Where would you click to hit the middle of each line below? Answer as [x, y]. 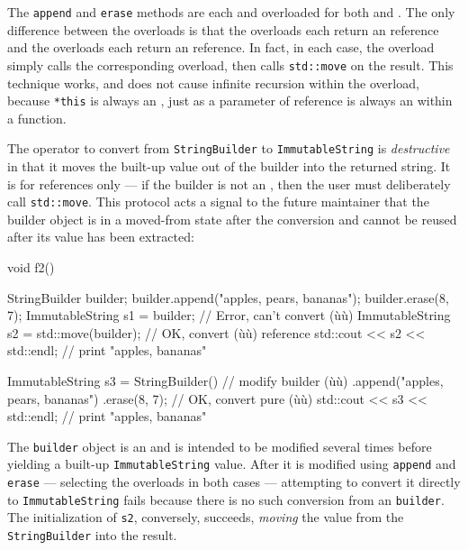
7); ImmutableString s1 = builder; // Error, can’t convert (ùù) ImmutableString [229, 315]
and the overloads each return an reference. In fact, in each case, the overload [221, 47]
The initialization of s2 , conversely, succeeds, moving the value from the [206, 517]
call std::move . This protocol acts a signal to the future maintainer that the [218, 202]
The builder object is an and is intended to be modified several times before [220, 446]
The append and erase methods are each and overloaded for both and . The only [231, 12]
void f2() [31, 267]
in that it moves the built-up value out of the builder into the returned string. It [229, 166]
